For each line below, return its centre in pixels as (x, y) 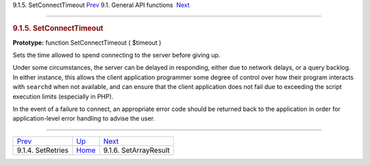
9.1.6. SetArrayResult (137, 150)
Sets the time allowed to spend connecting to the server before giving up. (116, 55)
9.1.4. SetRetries (42, 150)
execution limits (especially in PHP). (63, 97)
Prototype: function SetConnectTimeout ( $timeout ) (87, 42)
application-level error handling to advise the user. (84, 118)
